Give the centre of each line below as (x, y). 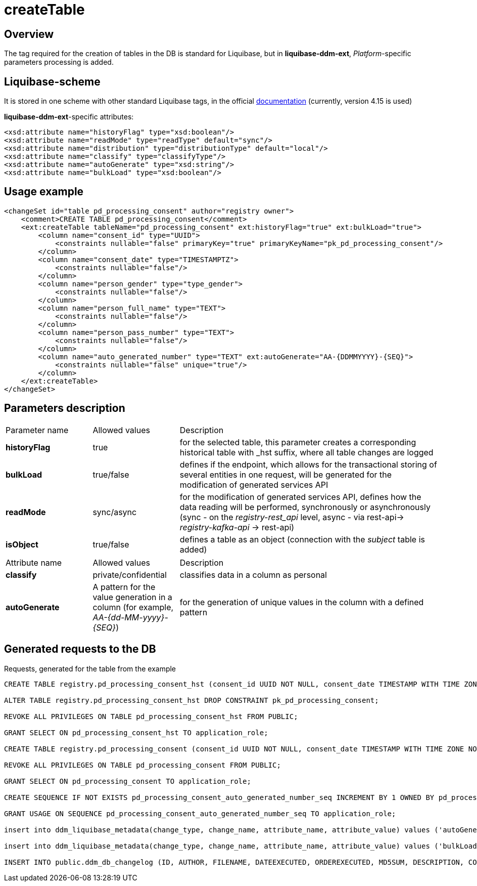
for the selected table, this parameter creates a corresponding (298, 442)
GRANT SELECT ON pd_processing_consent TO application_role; (128, 781)
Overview (29, 34)
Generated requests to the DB (80, 649)
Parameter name (37, 430)
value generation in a (132, 597)
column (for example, (133, 607)
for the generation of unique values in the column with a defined (302, 602)
